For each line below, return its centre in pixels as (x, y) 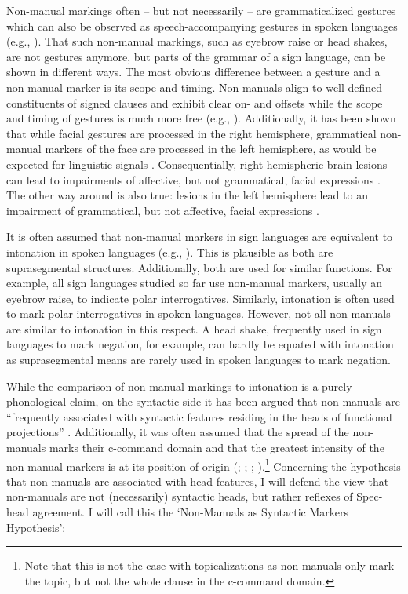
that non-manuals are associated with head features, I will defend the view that (198, 481)
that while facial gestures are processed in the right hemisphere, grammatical (191, 133)
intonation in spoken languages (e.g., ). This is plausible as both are (170, 251)
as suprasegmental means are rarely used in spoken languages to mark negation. (199, 360)
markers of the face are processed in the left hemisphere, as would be (211, 149)
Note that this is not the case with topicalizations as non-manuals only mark (209, 565)
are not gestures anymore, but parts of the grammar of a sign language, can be (196, 56)
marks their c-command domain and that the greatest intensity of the (217, 448)
